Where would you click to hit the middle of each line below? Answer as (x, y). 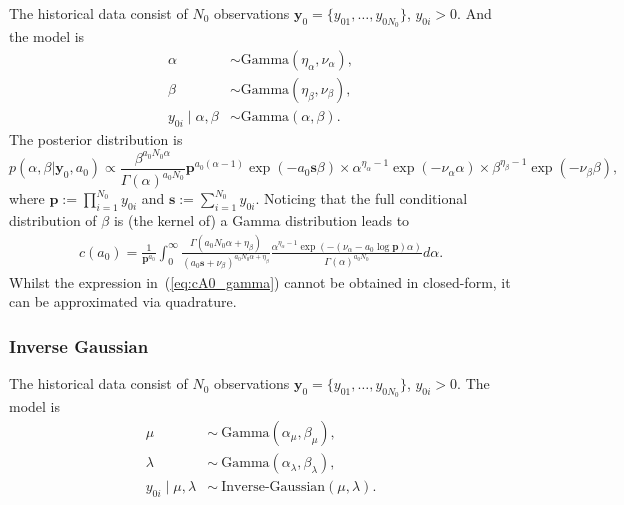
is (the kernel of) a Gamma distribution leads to (261, 219)
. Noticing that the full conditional (361, 198)
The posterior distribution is (96, 138)
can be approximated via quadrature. (123, 301)
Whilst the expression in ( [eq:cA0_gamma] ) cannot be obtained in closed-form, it (260, 281)
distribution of (53, 219)
